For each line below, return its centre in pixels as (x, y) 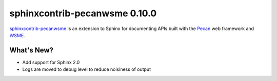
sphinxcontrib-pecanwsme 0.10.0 (83, 13)
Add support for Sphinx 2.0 (51, 62)
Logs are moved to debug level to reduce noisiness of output (87, 69)
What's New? (32, 50)
